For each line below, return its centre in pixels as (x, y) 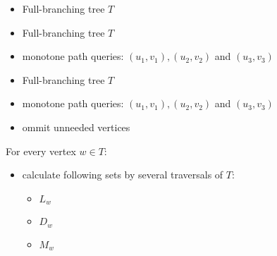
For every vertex (41, 151)
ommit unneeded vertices (76, 127)
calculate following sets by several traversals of (123, 175)
